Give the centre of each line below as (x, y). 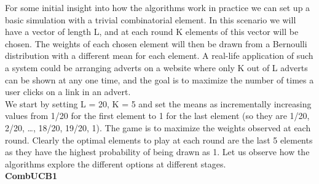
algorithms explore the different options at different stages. (116, 163)
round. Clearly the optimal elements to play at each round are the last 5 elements (159, 140)
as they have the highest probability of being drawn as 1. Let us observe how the (157, 152)
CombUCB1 (31, 176)
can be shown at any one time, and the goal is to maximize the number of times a (159, 79)
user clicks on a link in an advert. (68, 92)
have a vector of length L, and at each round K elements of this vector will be (152, 32)
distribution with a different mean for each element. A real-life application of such (159, 56)
